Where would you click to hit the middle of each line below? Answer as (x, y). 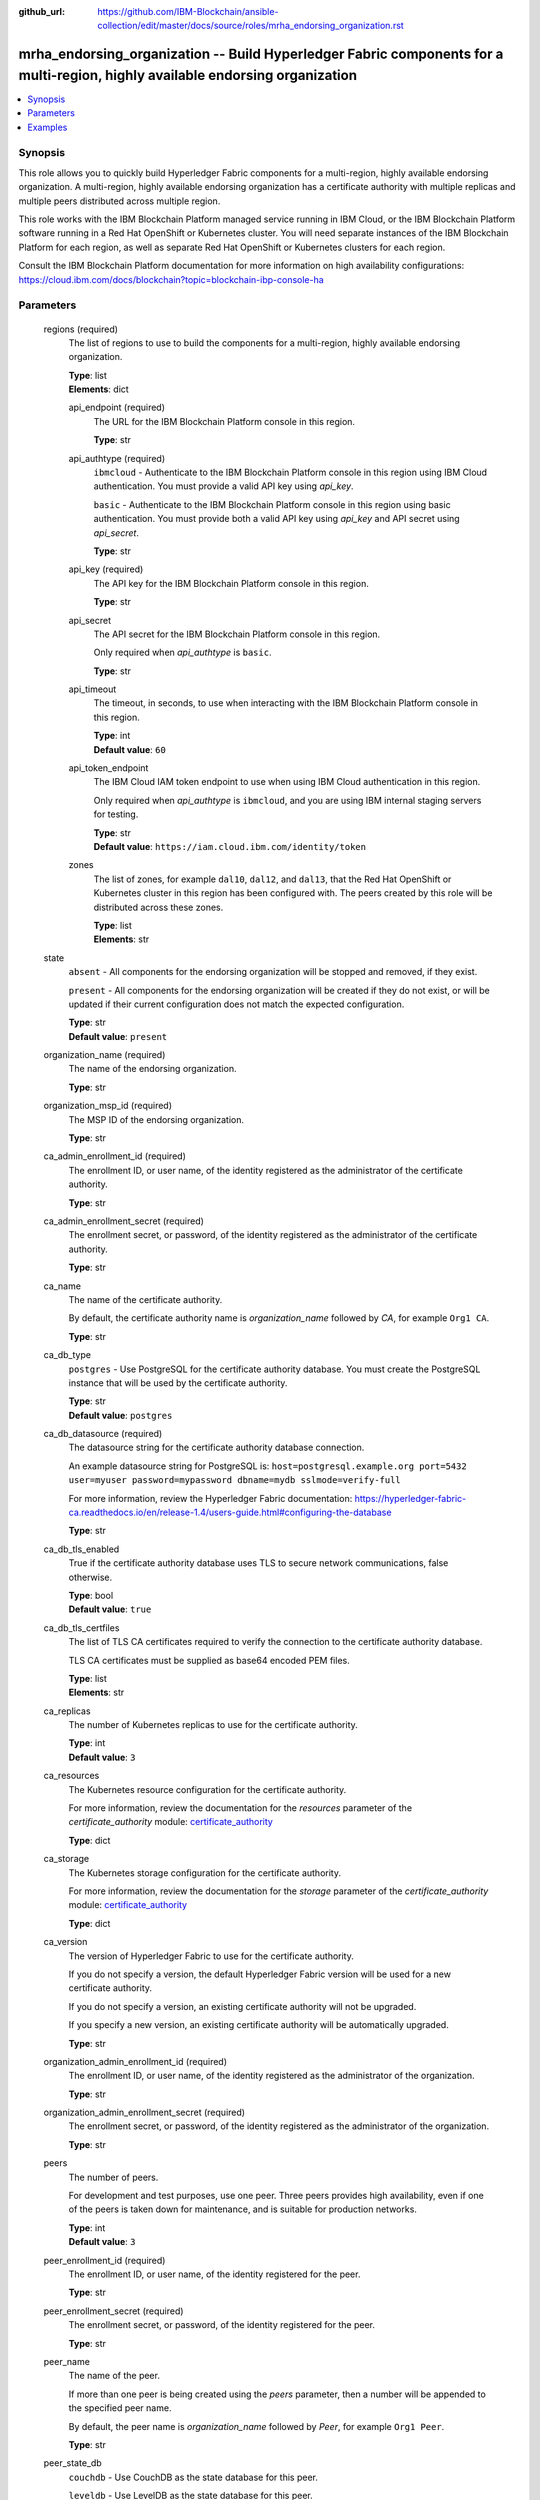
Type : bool (91, 1595)
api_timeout (92, 689)
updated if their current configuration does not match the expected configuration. (236, 1004)
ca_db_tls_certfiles (81, 1627)
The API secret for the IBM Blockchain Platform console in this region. (237, 634)
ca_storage (66, 1859)
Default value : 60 (130, 749)
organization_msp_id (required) (108, 1106)
